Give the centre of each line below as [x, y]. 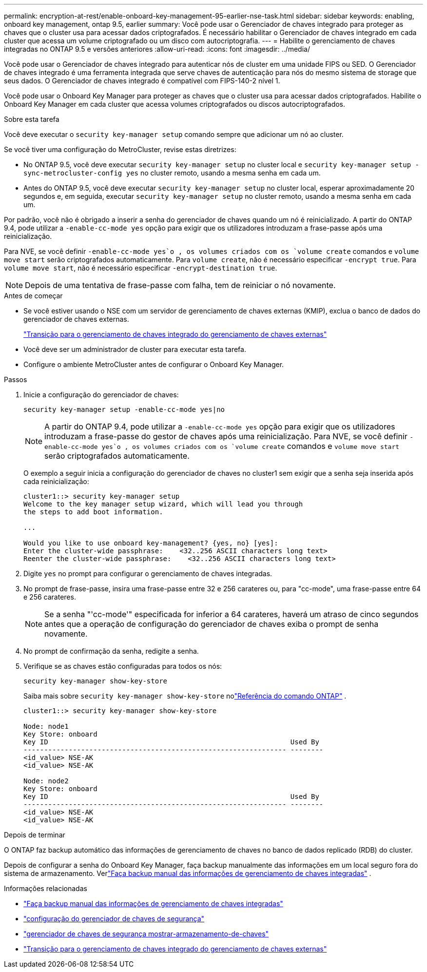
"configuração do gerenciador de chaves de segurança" [114, 919]
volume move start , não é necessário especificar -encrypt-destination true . [141, 268]
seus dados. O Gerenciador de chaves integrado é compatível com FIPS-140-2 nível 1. [142, 81]
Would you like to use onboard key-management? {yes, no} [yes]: [151, 543]
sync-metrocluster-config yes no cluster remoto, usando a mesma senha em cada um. [172, 173]
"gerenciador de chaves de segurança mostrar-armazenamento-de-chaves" [146, 934]
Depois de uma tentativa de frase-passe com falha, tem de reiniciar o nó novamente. [180, 285]
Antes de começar [33, 296]
